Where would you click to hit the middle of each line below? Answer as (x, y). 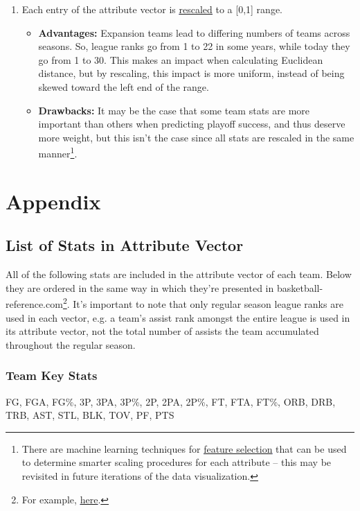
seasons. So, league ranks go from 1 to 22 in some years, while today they (194, 46)
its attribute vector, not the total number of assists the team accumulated (162, 331)
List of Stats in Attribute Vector (125, 245)
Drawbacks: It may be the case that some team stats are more (174, 110)
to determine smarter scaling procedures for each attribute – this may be (177, 462)
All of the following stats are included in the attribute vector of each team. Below (179, 274)
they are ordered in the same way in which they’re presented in (140, 287)
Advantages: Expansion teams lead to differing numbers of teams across (194, 32)
